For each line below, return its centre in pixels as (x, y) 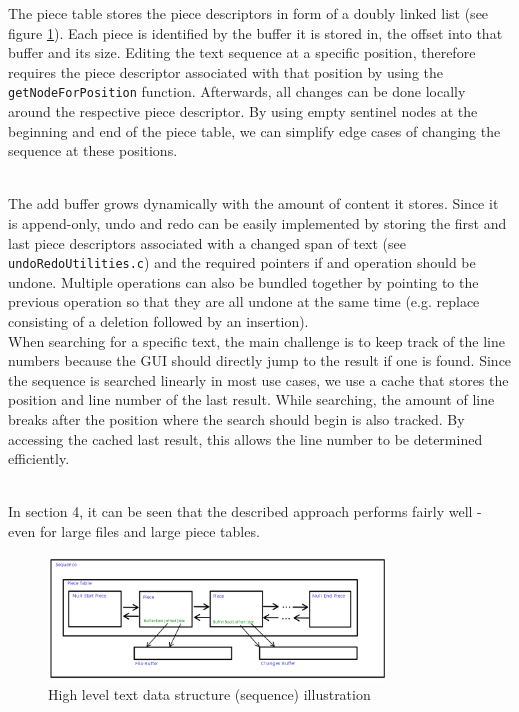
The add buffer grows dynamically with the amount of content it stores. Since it (253, 203)
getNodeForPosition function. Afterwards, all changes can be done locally (237, 91)
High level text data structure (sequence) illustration (209, 694)
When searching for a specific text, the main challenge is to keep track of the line (256, 340)
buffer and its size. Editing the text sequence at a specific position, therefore (242, 52)
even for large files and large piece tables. (134, 530)
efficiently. (39, 458)
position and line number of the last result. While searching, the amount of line (251, 399)
